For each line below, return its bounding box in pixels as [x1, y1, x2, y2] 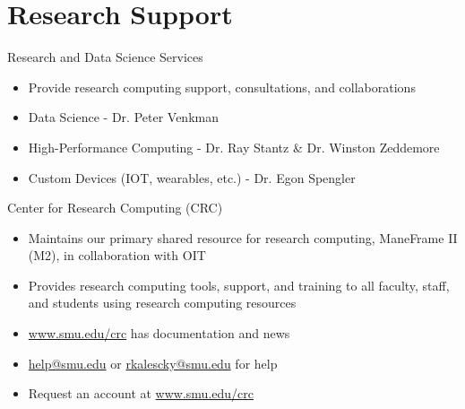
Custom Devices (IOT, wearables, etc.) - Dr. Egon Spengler [28, 168, 356, 187]
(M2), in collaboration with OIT [28, 246, 206, 265]
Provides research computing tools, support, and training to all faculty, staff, [28, 275, 450, 294]
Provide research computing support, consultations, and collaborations [28, 77, 416, 96]
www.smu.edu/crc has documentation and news [28, 324, 290, 343]
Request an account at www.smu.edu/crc [28, 384, 254, 403]
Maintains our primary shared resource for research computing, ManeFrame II [28, 228, 458, 247]
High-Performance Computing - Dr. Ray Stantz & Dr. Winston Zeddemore [28, 137, 440, 156]
